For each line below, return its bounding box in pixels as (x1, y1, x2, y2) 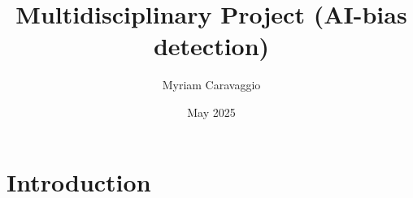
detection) (153, 29, 270, 62)
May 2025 (187, 103, 236, 120)
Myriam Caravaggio (162, 76, 261, 93)
